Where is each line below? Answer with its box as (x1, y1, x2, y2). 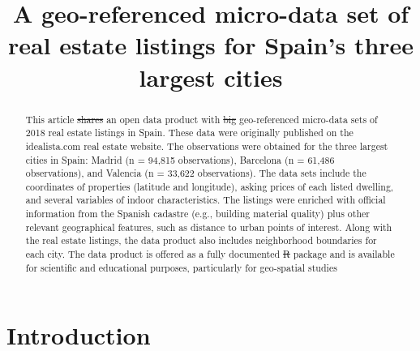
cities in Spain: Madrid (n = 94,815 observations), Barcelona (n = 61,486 (25, 152, 335, 166)
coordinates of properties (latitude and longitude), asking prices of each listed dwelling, (25, 179, 394, 193)
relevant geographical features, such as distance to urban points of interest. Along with (25, 220, 392, 233)
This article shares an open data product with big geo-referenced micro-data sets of (25, 112, 378, 126)
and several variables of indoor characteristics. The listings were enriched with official (25, 193, 386, 207)
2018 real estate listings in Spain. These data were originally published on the (25, 126, 354, 139)
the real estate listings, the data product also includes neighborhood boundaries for (25, 233, 377, 247)
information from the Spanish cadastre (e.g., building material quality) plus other (25, 207, 370, 220)
